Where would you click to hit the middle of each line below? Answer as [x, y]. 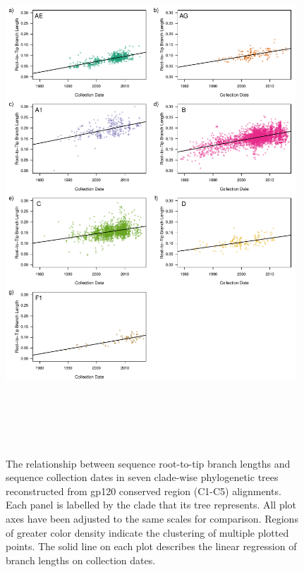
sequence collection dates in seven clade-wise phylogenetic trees [142, 477]
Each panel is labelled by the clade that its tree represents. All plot [151, 505]
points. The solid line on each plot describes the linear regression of [151, 546]
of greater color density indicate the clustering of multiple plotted [147, 532]
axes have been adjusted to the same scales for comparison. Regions [152, 518]
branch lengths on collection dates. [81, 560]
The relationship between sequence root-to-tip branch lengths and [148, 463]
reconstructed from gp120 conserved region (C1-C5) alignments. [144, 491]
